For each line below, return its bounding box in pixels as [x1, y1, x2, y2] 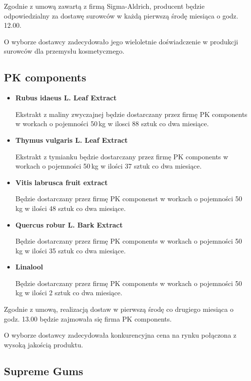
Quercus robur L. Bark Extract [15, 219, 123, 229]
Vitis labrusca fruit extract [15, 177, 108, 187]
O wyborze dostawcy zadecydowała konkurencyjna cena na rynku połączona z [4, 330, 237, 340]
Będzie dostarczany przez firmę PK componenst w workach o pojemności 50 [15, 193, 242, 204]
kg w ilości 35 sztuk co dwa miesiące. [15, 245, 126, 255]
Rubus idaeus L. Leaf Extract [15, 93, 117, 103]
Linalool [15, 262, 43, 272]
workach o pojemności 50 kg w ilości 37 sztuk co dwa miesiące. [15, 161, 202, 171]
